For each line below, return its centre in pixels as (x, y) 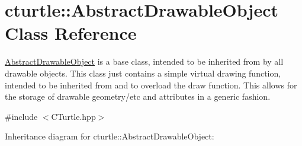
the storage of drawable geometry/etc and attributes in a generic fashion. (138, 96)
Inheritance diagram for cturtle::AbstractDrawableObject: (110, 136)
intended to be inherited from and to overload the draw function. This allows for (151, 85)
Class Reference (71, 33)
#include (21, 116)
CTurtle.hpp (73, 116)
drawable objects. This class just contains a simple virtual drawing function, (143, 73)
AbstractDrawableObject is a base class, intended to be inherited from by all (144, 61)
